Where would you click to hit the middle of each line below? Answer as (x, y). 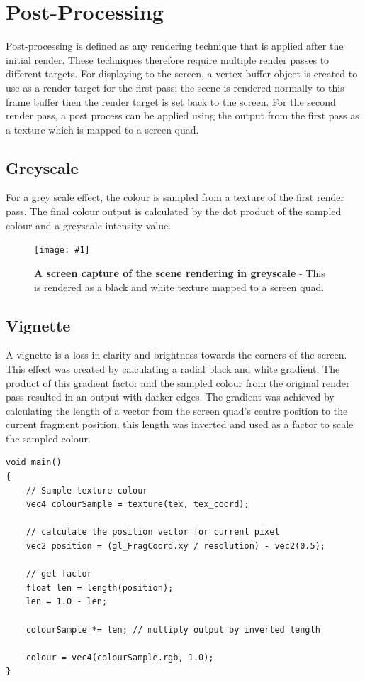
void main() (34, 463)
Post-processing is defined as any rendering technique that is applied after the (175, 46)
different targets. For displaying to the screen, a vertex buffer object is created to (182, 73)
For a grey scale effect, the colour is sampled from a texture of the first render (175, 197)
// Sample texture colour (87, 490)
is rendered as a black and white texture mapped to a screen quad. (179, 287)
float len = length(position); (100, 588)
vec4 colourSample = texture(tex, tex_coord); (137, 505)
